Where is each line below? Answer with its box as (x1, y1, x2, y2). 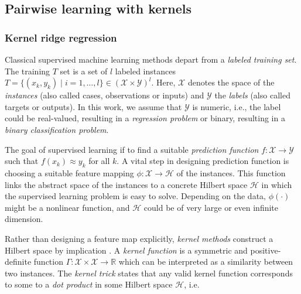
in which (261, 178, 292, 190)
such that (5, 155, 39, 167)
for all (88, 155, 110, 167)
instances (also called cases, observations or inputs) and (5, 89, 204, 101)
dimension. (5, 213, 43, 225)
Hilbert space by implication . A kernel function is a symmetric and (5, 244, 248, 256)
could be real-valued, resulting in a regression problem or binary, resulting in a (5, 112, 285, 124)
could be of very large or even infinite (143, 201, 279, 213)
